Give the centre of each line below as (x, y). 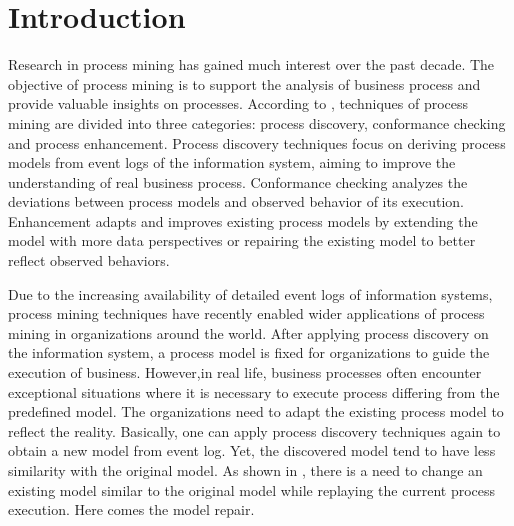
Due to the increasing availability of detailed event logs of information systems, (250, 293)
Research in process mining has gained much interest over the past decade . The (251, 64)
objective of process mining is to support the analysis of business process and (244, 83)
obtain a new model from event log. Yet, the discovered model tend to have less (252, 450)
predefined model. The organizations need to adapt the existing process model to (256, 411)
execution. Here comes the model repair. (131, 509)
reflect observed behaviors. (89, 260)
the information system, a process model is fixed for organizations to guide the (249, 352)
